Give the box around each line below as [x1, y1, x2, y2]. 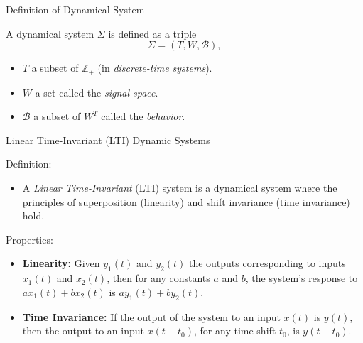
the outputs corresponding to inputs [188, 256, 346, 271]
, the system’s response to [245, 271, 358, 285]
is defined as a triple [108, 26, 197, 40]
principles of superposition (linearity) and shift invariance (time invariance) [22, 194, 350, 209]
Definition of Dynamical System [6, 2, 145, 16]
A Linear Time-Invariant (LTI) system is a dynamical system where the [22, 180, 337, 195]
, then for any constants [107, 271, 210, 285]
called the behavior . [101, 109, 185, 124]
